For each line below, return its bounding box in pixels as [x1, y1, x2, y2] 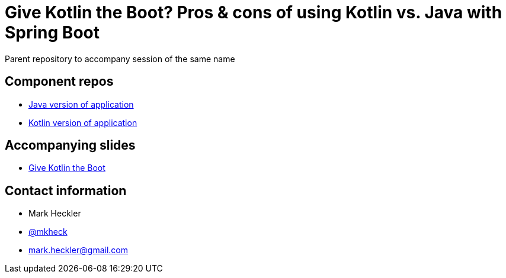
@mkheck [28, 227, 68, 237]
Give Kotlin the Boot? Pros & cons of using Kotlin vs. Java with [5, 2, 502, 22]
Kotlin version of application [28, 117, 137, 128]
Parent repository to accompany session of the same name [5, 53, 235, 64]
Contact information [5, 183, 127, 198]
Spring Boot [5, 22, 100, 43]
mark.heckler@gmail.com [28, 245, 128, 256]
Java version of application [28, 99, 134, 109]
